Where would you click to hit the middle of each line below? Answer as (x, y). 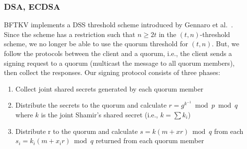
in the (167, 34)
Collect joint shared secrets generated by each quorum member (109, 88)
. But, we (225, 44)
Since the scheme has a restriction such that (70, 34)
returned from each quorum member (150, 140)
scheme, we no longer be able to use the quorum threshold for (96, 44)
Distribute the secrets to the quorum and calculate (91, 105)
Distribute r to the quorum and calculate (76, 131)
